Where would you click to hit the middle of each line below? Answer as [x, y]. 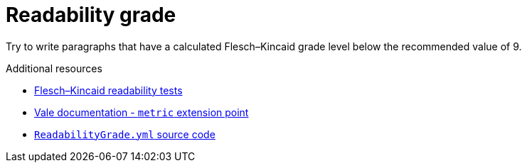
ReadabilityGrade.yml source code [125, 134]
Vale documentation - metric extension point [142, 112]
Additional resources [54, 68]
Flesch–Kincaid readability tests [108, 90]
